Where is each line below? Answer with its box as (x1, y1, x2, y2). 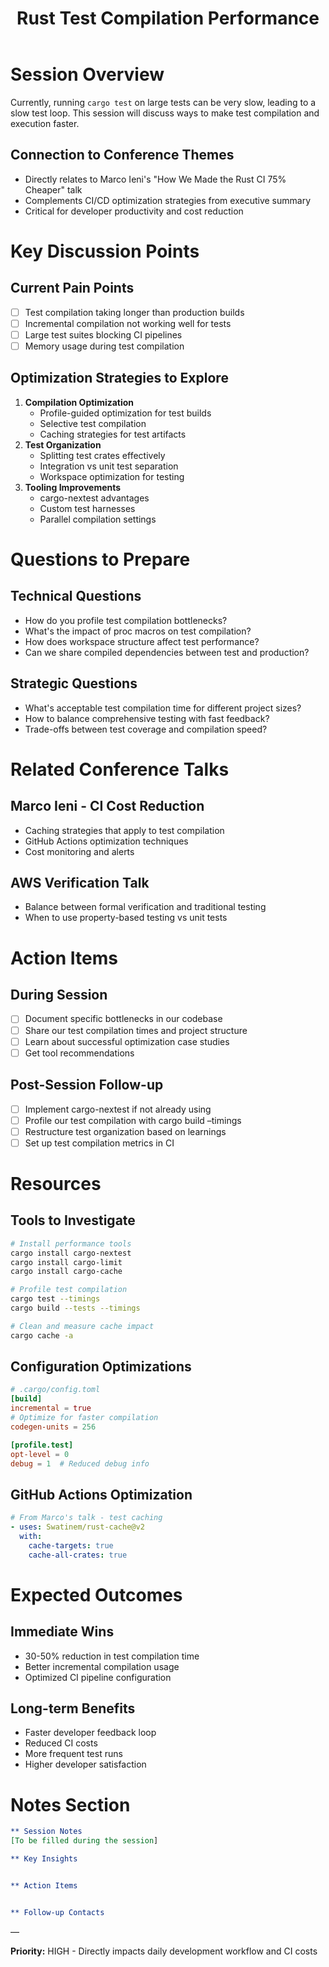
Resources (10, 1172, 102, 1195)
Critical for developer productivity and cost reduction (24, 205, 244, 217)
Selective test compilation (39, 417, 147, 429)
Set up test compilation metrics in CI (24, 1137, 175, 1149)
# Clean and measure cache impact (10, 1321, 155, 1331)
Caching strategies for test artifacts (39, 428, 187, 440)
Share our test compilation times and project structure (24, 1024, 248, 1036)
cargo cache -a (10, 1330, 74, 1341)
